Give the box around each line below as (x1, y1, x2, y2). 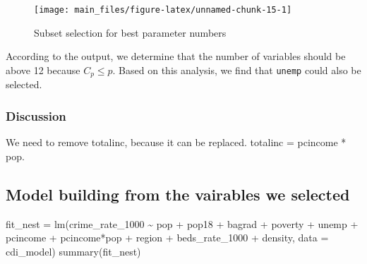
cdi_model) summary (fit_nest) (6, 244, 141, 258)
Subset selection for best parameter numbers (34, 25, 227, 40)
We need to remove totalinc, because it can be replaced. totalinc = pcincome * (6, 135, 347, 150)
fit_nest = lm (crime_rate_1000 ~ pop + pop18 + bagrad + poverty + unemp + (6, 216, 359, 231)
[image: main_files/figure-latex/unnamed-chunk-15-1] (34, 5, 292, 15)
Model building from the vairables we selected (6, 183, 350, 205)
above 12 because (6, 62, 80, 77)
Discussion (6, 107, 66, 124)
